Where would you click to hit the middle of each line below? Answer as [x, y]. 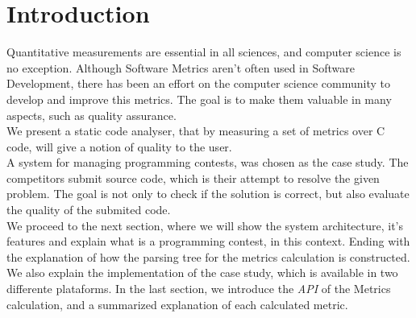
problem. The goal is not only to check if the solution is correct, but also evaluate [208, 194]
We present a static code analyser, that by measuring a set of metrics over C [196, 131]
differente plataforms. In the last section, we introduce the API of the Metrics [199, 289]
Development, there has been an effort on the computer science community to [199, 83]
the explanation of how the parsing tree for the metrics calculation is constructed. [208, 256]
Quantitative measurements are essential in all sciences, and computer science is [204, 52]
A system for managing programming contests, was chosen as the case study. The [208, 162]
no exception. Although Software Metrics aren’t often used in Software [181, 67]
